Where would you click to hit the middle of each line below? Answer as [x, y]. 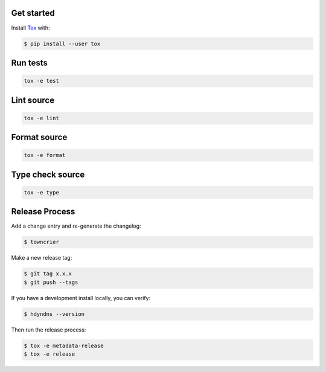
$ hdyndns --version [54, 314]
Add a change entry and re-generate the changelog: [76, 226]
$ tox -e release [50, 354]
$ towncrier [42, 242]
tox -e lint [42, 118]
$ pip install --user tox [62, 43]
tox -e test [42, 81]
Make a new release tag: [42, 258]
